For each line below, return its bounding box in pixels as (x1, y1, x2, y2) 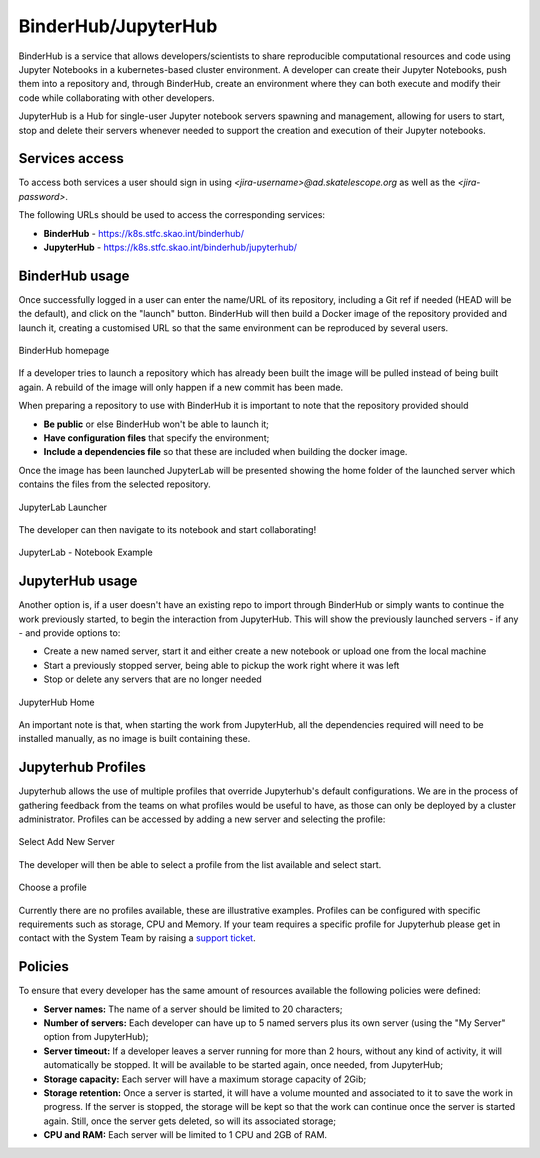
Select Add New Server (18, 836, 115, 848)
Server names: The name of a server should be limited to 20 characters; (43, 1003, 343, 1015)
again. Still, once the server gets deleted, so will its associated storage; (43, 1115, 337, 1127)
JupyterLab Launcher (18, 501, 108, 513)
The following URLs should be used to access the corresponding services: (18, 209, 325, 221)
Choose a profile (18, 881, 87, 894)
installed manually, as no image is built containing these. (18, 733, 251, 745)
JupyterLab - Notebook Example (18, 546, 154, 559)
